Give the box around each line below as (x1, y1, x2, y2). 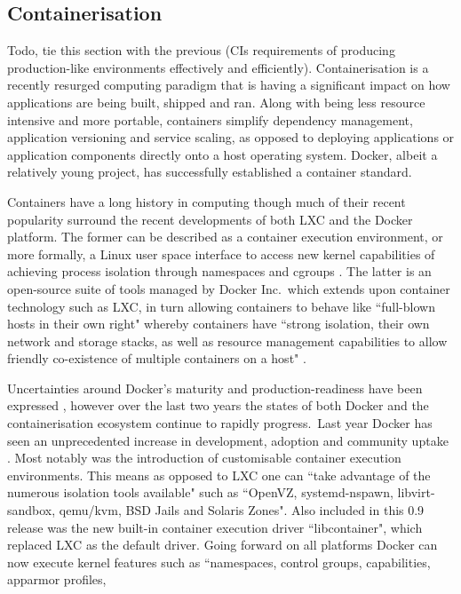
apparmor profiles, (7, 570, 107, 589)
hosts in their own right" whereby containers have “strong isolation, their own (7, 314, 430, 333)
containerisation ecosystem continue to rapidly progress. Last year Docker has (7, 414, 433, 432)
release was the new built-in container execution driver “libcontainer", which (7, 518, 423, 536)
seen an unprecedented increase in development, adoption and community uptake (7, 431, 449, 449)
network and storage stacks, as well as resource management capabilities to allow (7, 331, 448, 350)
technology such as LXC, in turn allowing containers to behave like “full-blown (7, 297, 435, 315)
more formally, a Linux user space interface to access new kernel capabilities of (7, 244, 435, 263)
